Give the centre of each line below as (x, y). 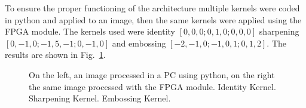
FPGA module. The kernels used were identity (90, 31)
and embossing (139, 43)
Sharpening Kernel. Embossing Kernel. (100, 98)
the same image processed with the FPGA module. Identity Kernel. (152, 86)
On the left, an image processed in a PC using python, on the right (152, 74)
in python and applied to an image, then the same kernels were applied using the (153, 19)
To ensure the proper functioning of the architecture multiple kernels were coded (152, 8)
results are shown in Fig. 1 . (55, 55)
